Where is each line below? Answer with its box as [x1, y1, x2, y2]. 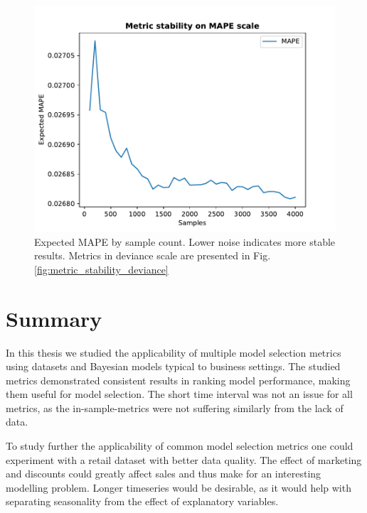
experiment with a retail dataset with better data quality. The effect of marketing [6, 452, 362, 467]
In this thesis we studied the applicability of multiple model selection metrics [6, 345, 341, 360]
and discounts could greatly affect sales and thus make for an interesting [6, 466, 321, 481]
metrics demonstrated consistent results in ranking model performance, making [6, 372, 351, 387]
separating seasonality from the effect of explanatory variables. [6, 494, 279, 509]
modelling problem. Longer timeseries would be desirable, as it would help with [6, 480, 351, 495]
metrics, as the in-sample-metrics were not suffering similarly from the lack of [6, 400, 344, 415]
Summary [6, 303, 102, 333]
